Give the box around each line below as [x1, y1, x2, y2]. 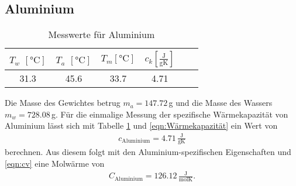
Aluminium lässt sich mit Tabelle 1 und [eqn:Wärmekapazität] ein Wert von [5, 119, 278, 132]
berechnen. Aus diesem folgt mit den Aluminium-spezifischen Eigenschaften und [5, 146, 291, 158]
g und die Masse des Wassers [168, 97, 273, 109]
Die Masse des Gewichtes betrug [5, 97, 121, 109]
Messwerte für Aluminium [48, 27, 155, 42]
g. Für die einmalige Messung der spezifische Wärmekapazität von [51, 108, 288, 120]
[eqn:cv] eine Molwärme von [5, 157, 105, 169]
